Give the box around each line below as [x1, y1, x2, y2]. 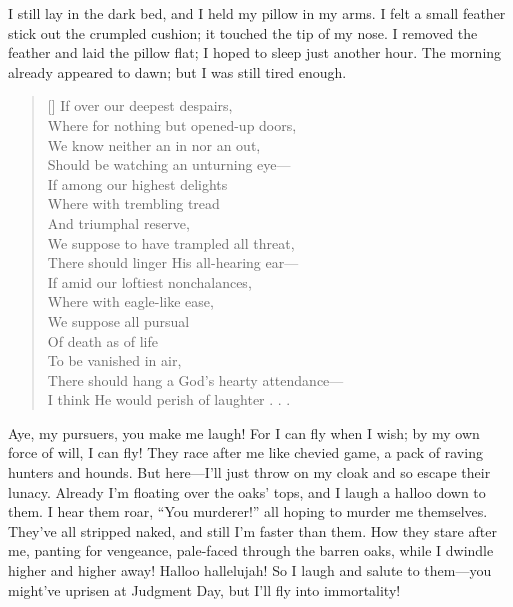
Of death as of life [47, 330, 158, 351]
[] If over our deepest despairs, [47, 95, 233, 116]
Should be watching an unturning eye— [47, 154, 291, 175]
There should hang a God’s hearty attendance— [47, 369, 344, 390]
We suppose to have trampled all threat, [47, 232, 295, 253]
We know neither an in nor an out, [47, 134, 261, 155]
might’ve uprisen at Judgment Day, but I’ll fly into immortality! [8, 579, 401, 600]
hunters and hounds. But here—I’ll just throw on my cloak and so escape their [8, 462, 491, 483]
